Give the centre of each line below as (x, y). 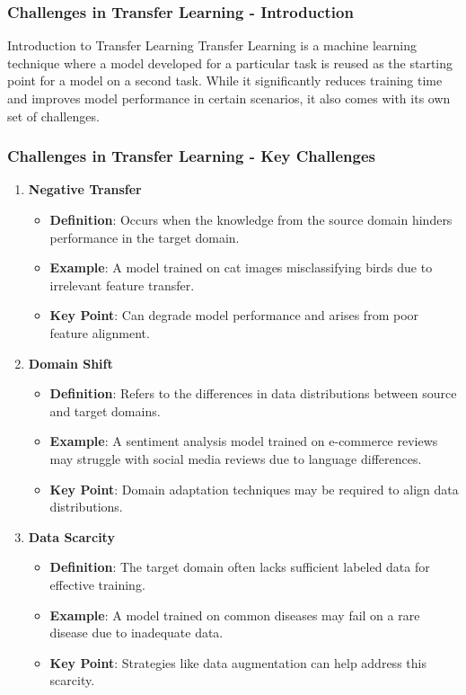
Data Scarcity (71, 536)
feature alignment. (100, 332)
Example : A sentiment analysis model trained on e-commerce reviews (244, 441)
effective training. (97, 584)
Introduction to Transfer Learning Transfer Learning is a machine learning (212, 45)
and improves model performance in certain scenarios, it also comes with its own (229, 98)
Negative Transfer (85, 189)
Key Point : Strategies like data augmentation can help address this (238, 662)
